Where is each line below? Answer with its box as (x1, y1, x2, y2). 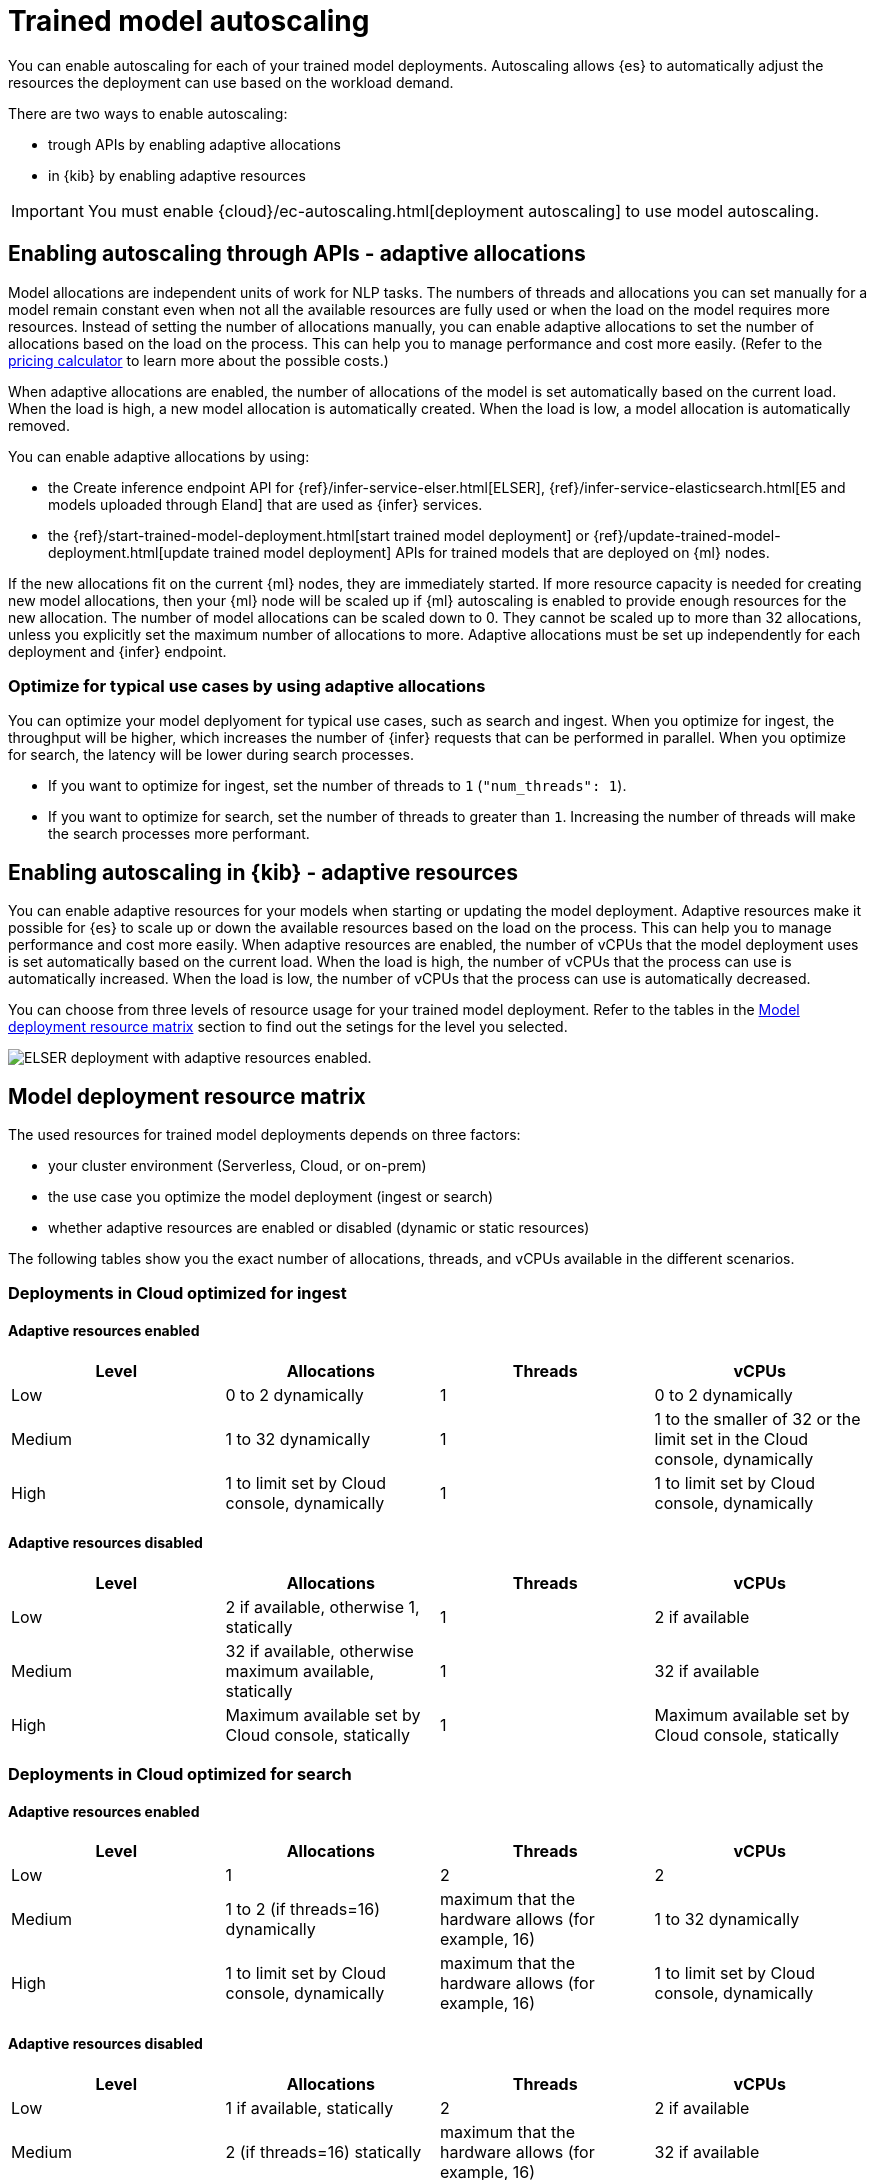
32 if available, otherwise (225, 1640, 414, 1661)
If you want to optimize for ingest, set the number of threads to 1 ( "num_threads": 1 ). (48, 777, 627, 795)
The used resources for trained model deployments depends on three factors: (8, 1126, 521, 1144)
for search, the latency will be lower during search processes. (8, 746, 414, 764)
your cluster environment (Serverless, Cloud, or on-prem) (48, 1157, 427, 1175)
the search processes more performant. (48, 825, 310, 843)
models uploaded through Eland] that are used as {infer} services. (48, 495, 483, 513)
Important (11, 200, 84, 221)
